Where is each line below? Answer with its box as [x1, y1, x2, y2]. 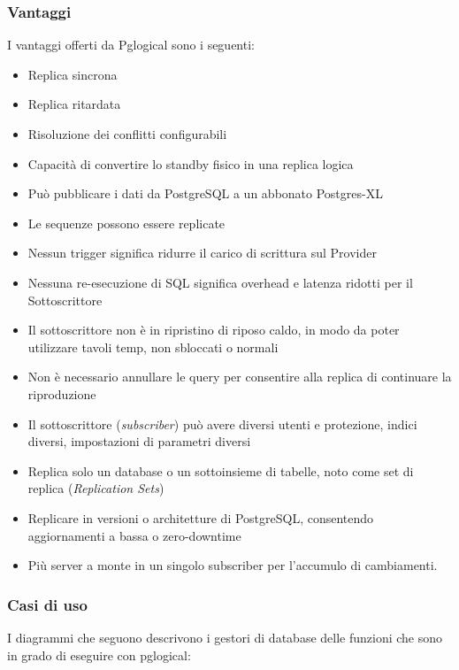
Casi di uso [7, 593, 88, 615]
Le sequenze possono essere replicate [27, 213, 226, 232]
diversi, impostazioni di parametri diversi [27, 432, 251, 451]
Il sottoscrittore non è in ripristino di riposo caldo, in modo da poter [27, 320, 400, 339]
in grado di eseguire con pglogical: [7, 645, 191, 664]
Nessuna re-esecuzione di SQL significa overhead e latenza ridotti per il [27, 273, 413, 291]
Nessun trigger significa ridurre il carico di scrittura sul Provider [27, 243, 377, 262]
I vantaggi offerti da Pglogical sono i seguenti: [7, 35, 255, 54]
